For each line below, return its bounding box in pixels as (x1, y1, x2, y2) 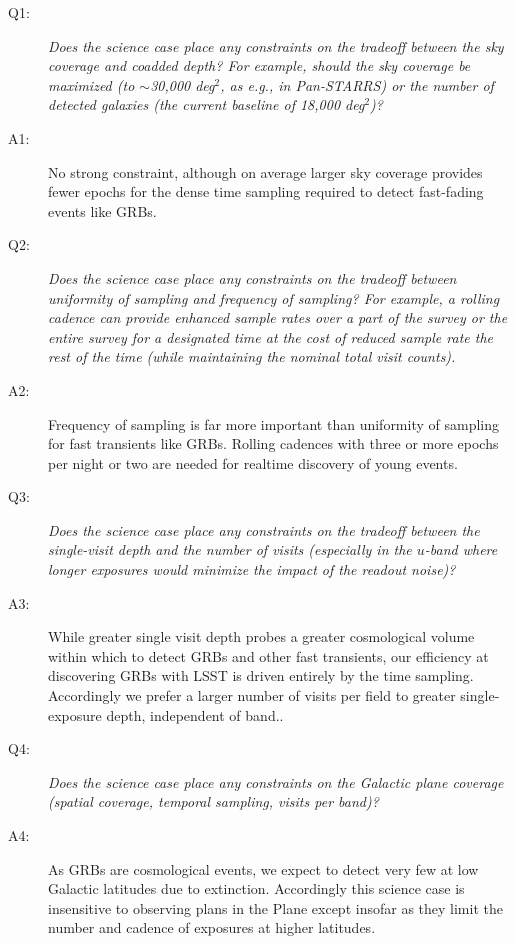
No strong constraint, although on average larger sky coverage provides (48, 161, 483, 182)
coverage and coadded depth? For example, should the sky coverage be (48, 55, 471, 76)
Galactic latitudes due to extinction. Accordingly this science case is (48, 878, 465, 899)
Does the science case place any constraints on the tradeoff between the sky (48, 35, 504, 56)
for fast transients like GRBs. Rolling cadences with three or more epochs (48, 433, 499, 454)
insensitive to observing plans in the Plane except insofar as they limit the (48, 897, 503, 918)
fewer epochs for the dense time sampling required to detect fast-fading (48, 181, 484, 202)
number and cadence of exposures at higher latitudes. (48, 917, 376, 938)
